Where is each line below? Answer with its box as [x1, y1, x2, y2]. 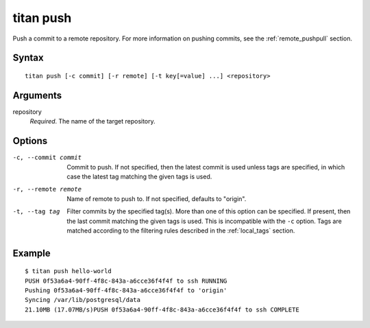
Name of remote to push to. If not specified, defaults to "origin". [66, 194, 247, 202]
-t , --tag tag [12, 208, 60, 215]
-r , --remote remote [12, 185, 82, 194]
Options [12, 135, 48, 147]
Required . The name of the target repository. [29, 117, 156, 126]
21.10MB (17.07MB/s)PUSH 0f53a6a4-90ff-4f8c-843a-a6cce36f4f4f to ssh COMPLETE [25, 305, 299, 314]
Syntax [12, 52, 44, 64]
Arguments [12, 89, 62, 101]
